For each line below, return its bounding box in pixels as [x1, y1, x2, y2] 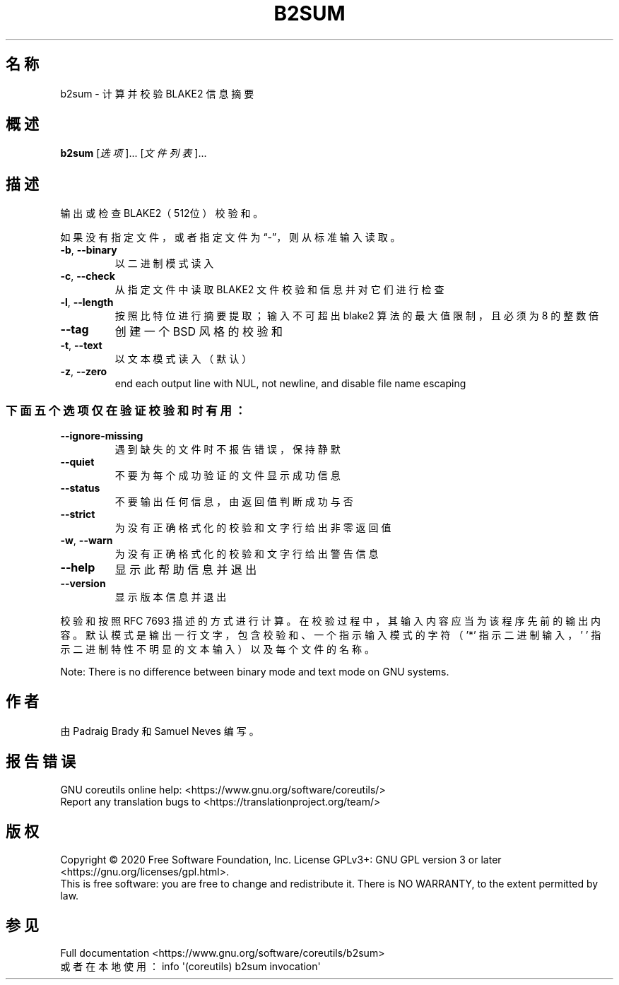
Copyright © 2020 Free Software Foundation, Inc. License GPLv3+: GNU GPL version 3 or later [60, 853, 502, 866]
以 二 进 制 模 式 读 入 [114, 257, 214, 270]
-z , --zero [60, 365, 107, 378]
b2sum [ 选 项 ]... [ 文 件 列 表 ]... [60, 147, 207, 160]
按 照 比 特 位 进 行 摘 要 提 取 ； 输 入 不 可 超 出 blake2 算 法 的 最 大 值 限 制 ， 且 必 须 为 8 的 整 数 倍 [114, 309, 599, 322]
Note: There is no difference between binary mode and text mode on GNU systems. [60, 666, 449, 678]
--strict [60, 508, 95, 521]
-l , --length [60, 296, 114, 309]
